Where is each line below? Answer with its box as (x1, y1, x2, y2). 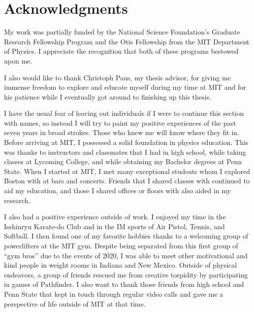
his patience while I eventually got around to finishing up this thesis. (4, 91, 211, 102)
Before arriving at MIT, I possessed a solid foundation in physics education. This (4, 137, 249, 147)
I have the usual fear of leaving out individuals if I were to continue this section (4, 108, 244, 118)
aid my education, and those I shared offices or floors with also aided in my (4, 185, 231, 196)
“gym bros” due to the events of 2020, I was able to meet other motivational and (4, 250, 248, 260)
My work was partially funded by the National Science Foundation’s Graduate (4, 27, 240, 37)
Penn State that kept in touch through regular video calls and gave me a (4, 288, 223, 299)
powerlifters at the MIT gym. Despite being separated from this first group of (4, 241, 238, 250)
